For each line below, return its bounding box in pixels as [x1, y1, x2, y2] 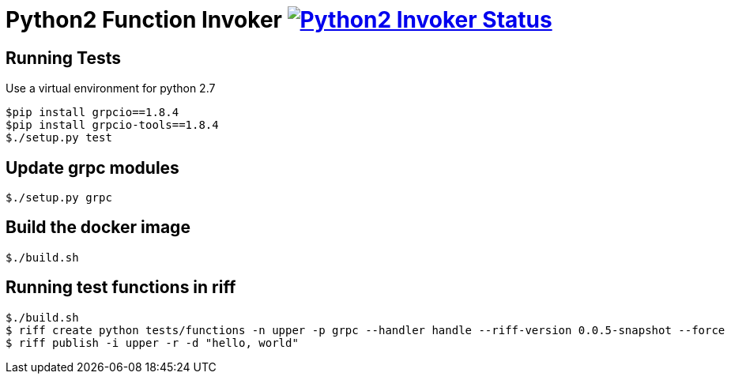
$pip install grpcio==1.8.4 [6, 106, 179, 119]
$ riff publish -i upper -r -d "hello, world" [6, 336, 299, 349]
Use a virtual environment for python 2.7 [6, 81, 216, 96]
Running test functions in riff [6, 277, 236, 298]
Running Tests [6, 47, 121, 68]
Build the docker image [6, 217, 190, 238]
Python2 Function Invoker [6, 6, 282, 33]
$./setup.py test [6, 131, 112, 145]
